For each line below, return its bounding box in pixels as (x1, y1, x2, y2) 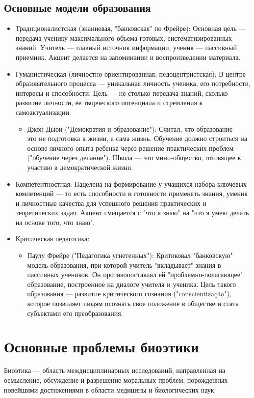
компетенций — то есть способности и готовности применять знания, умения (15, 188, 248, 199)
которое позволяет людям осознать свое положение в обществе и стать (27, 298, 239, 309)
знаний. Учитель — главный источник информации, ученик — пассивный (15, 42, 237, 53)
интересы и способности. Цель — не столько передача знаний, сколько (15, 87, 228, 98)
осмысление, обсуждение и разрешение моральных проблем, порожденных (4, 374, 228, 385)
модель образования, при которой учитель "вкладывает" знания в (27, 259, 221, 270)
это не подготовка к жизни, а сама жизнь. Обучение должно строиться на (27, 133, 248, 143)
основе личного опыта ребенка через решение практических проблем (27, 142, 234, 153)
